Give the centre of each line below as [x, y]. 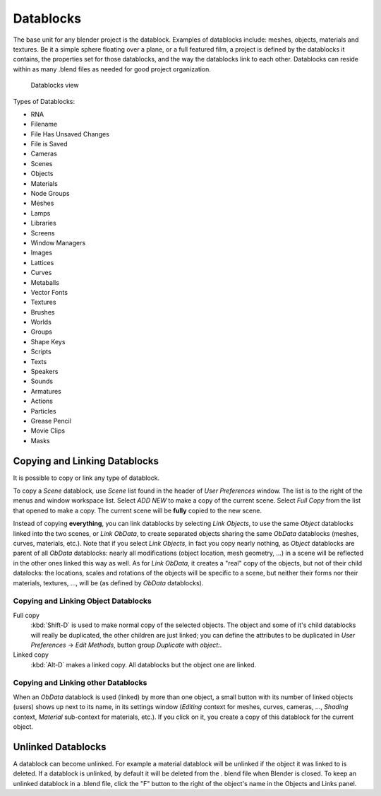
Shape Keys [48, 341]
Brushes [43, 312]
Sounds [42, 381]
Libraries [43, 223]
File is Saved [49, 144]
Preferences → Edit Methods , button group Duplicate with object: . [126, 645]
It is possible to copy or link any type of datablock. [86, 478]
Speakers [44, 372]
